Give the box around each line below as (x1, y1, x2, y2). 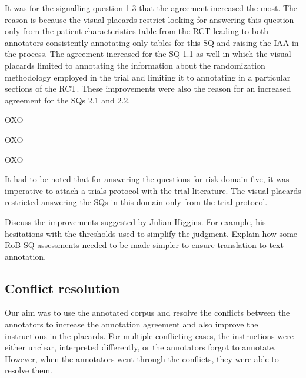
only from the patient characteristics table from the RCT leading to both (5, 25, 269, 37)
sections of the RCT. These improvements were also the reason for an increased (5, 82, 291, 95)
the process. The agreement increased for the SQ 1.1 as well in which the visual (5, 48, 291, 60)
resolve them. (5, 364, 52, 376)
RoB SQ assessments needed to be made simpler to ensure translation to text (5, 239, 284, 251)
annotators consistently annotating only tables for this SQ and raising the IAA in (5, 36, 299, 48)
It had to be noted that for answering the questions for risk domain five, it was (5, 173, 290, 185)
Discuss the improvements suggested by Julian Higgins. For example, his (5, 215, 266, 228)
